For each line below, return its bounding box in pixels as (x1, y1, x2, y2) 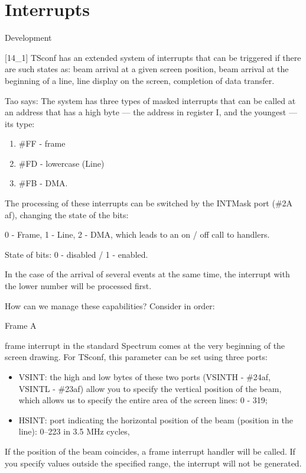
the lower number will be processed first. (5, 280, 152, 292)
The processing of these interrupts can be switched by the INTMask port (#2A (5, 197, 293, 209)
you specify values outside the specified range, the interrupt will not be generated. (5, 456, 302, 469)
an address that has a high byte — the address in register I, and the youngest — (5, 106, 297, 118)
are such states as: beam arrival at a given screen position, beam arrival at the (5, 63, 289, 75)
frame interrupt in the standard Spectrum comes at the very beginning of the (5, 339, 285, 351)
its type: (5, 117, 35, 129)
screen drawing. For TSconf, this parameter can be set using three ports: (5, 351, 268, 363)
